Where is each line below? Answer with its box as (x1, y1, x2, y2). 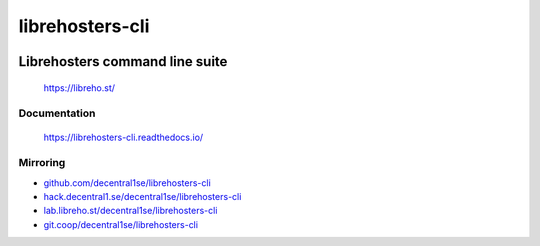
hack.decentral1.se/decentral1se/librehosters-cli (43, 191, 242, 203)
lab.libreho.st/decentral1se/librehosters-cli (43, 205, 218, 217)
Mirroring (18, 156, 66, 170)
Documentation (18, 106, 96, 120)
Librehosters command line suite (18, 53, 228, 70)
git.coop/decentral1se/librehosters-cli (43, 218, 199, 230)
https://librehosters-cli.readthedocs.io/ (43, 131, 204, 143)
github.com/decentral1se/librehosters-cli (43, 176, 212, 189)
